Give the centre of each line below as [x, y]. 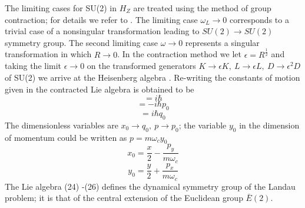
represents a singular [222, 42]
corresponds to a [259, 19]
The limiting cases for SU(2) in [61, 8]
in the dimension [269, 125]
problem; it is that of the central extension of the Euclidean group [124, 198]
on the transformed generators [141, 66]
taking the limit [33, 66]
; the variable [203, 125]
